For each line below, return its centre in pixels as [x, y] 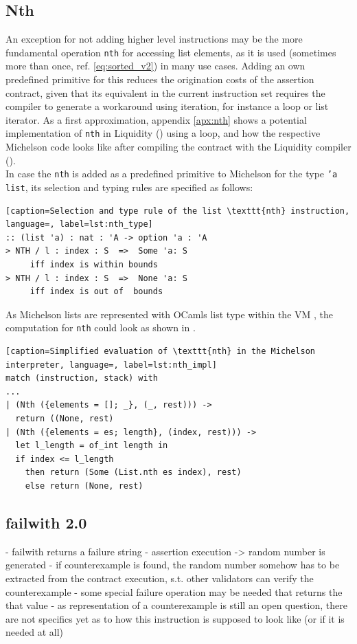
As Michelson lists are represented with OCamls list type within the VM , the [170, 314]
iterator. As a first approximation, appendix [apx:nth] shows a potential [156, 119]
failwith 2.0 [46, 522]
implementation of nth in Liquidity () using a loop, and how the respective [163, 133]
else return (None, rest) [84, 486]
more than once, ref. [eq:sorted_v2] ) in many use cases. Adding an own [156, 66]
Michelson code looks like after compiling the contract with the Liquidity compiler [178, 147]
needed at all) [34, 632]
